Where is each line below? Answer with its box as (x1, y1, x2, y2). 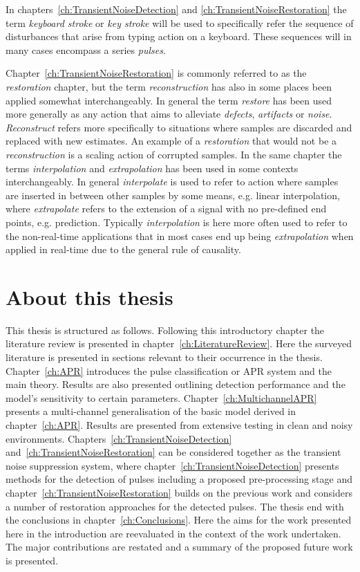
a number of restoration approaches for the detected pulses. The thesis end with (6, 499, 344, 513)
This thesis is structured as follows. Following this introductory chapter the (6, 322, 325, 337)
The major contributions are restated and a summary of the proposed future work (6, 539, 353, 554)
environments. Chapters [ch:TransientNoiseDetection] (6, 431, 232, 445)
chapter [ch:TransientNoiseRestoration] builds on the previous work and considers (6, 485, 352, 499)
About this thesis (6, 282, 173, 311)
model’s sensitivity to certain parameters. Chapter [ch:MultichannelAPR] (6, 390, 317, 405)
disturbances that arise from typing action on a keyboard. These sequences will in (6, 29, 352, 44)
